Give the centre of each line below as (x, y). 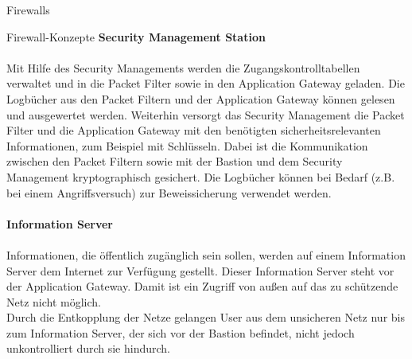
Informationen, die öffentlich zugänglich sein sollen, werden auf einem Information (206, 254)
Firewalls (28, 10)
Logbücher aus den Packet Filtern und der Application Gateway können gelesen (201, 98)
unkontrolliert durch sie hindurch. (89, 348)
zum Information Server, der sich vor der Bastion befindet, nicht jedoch (181, 332)
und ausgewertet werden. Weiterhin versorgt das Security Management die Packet (206, 114)
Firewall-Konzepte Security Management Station (136, 36)
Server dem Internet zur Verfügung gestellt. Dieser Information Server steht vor (200, 270)
